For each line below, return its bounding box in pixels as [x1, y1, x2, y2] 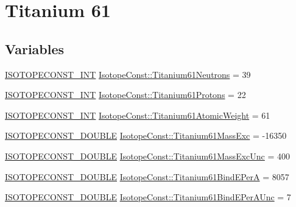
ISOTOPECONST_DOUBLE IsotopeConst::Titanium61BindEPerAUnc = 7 [5, 191, 291, 203]
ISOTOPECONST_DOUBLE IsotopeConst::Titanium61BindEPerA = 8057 [5, 170, 289, 183]
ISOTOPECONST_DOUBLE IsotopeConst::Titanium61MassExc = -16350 [5, 129, 287, 142]
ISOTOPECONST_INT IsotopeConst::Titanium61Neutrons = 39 [5, 68, 251, 80]
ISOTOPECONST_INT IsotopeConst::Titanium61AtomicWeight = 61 [5, 108, 270, 121]
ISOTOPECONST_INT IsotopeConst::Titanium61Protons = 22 [5, 88, 246, 101]
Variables [5, 39, 65, 58]
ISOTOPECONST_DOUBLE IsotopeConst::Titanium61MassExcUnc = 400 [5, 149, 291, 162]
